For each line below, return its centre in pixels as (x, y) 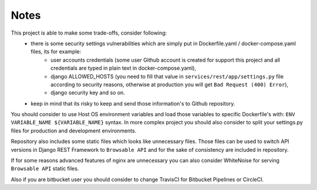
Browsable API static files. (45, 169)
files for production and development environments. (74, 130)
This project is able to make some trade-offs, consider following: (89, 33)
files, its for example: (56, 52)
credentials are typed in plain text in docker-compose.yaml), (124, 68)
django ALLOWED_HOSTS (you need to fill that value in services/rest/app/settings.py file (167, 76)
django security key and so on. (88, 93)
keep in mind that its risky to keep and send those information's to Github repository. (133, 103)
